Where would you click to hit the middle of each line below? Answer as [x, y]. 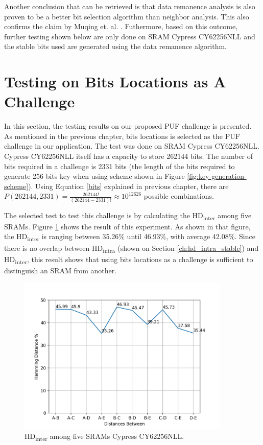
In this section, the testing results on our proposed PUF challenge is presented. [128, 126]
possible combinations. [179, 196]
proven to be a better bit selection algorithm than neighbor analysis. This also [127, 16]
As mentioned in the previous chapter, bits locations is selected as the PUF [122, 136]
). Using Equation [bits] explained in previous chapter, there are [128, 186]
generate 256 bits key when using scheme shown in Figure [94, 176]
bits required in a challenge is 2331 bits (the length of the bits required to [119, 166]
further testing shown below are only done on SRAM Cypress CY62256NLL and [130, 36]
